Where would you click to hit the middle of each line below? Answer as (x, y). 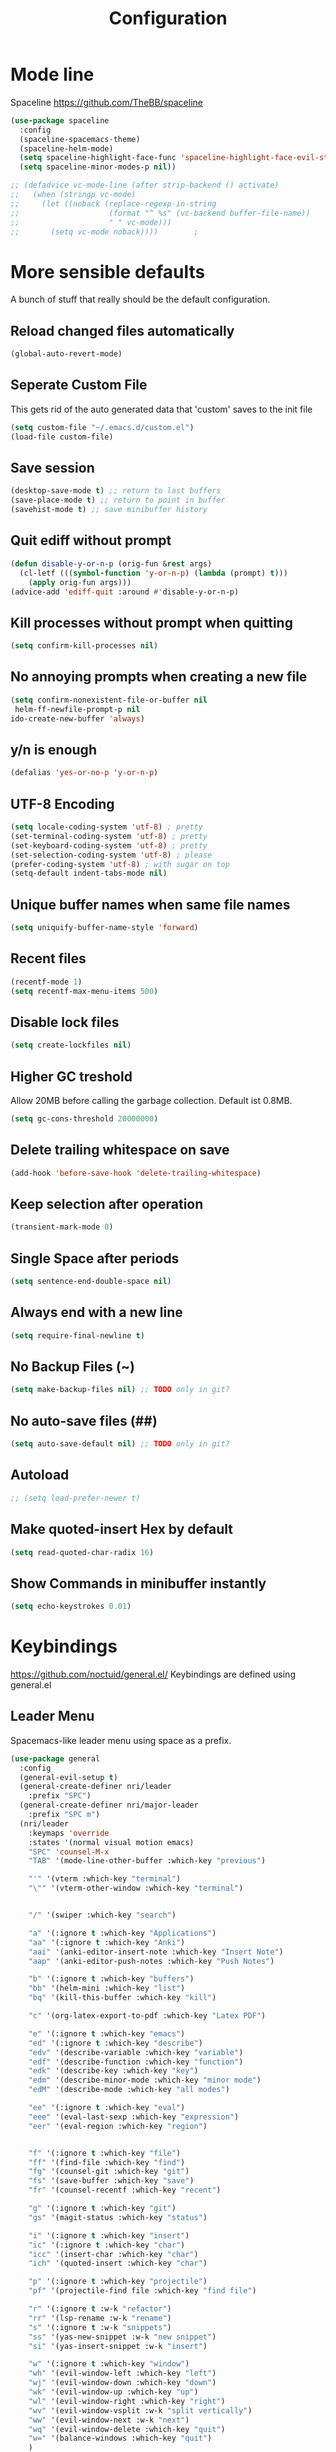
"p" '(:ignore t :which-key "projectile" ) (118, 2282)
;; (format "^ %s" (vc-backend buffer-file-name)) (160, 213)
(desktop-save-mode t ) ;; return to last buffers (116, 491)
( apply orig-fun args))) (80, 582)
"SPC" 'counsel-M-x (69, 1852)
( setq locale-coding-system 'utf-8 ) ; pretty (106, 827)
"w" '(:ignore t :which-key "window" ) (109, 2364)
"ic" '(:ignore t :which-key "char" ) (107, 2245)
